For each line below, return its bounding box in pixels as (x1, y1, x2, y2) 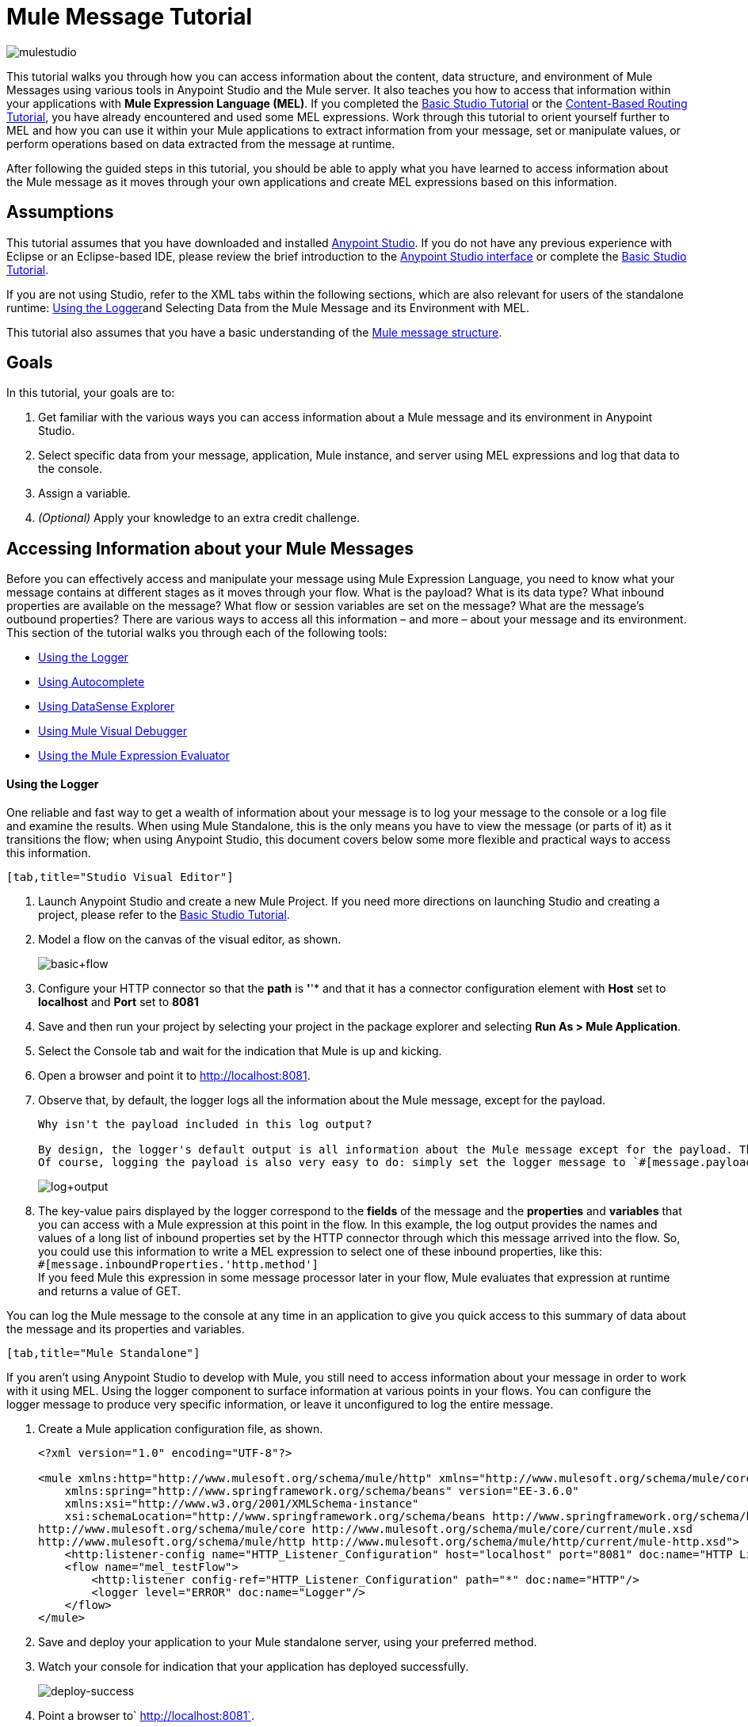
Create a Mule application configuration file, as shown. (38, 1421, 323, 1435)
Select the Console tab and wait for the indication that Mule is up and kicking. (38, 1043, 442, 1058)
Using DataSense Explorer (38, 700, 175, 714)
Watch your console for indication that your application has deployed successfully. (38, 1659, 469, 1673)
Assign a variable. (38, 486, 131, 501)
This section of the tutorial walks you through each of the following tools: (6, 626, 387, 640)
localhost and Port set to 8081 (38, 994, 199, 1008)
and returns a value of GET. (38, 1283, 181, 1298)
